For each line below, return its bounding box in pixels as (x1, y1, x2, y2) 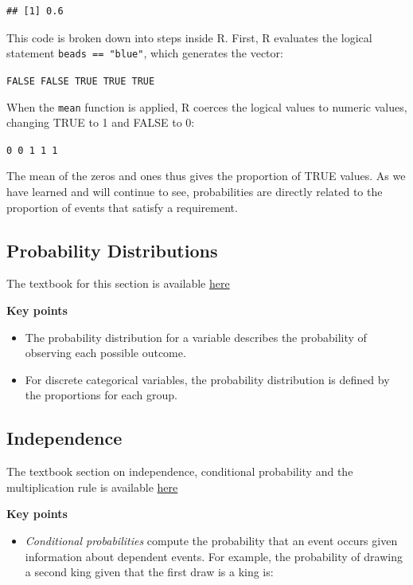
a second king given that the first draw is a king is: (25, 563, 274, 580)
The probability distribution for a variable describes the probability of (25, 328, 367, 345)
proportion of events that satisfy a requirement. (6, 198, 238, 215)
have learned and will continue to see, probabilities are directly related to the (6, 183, 383, 199)
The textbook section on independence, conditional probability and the (6, 463, 353, 480)
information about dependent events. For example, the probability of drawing (25, 548, 403, 564)
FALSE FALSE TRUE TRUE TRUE (6, 75, 155, 87)
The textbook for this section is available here (6, 275, 230, 292)
